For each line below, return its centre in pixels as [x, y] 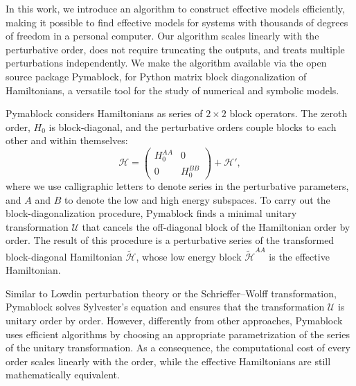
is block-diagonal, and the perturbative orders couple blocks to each [193, 126]
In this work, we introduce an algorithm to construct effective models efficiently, [175, 8]
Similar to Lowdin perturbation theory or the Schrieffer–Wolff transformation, [171, 293]
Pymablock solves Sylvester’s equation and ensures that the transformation [165, 307]
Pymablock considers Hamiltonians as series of [104, 113]
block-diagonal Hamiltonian [64, 256]
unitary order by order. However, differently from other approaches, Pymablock [174, 321]
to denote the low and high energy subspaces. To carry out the [197, 199]
